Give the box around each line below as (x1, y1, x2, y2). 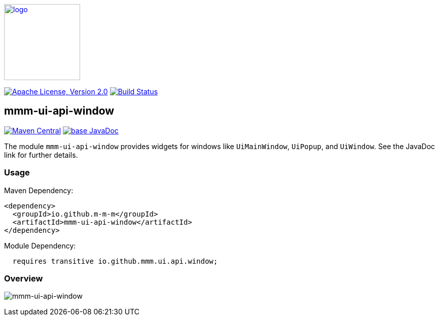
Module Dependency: (4, 241, 76, 250)
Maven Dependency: (4, 186, 74, 195)
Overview (4, 273, 43, 283)
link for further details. (4, 150, 78, 159)
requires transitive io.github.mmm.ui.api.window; (12, 257, 218, 265)
